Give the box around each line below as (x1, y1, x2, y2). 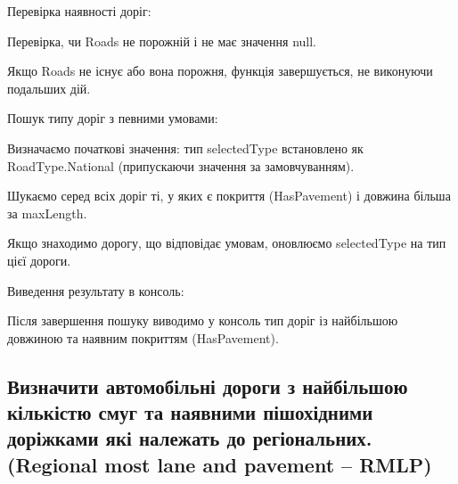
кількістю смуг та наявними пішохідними (7, 398, 373, 426)
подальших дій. (7, 78, 91, 97)
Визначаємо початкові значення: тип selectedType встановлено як (7, 138, 364, 157)
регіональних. (252, 424, 372, 452)
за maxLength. (7, 203, 87, 222)
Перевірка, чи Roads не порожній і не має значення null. (7, 31, 317, 50)
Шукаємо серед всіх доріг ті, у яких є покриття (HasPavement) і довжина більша (7, 186, 451, 205)
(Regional (7, 450, 98, 478)
